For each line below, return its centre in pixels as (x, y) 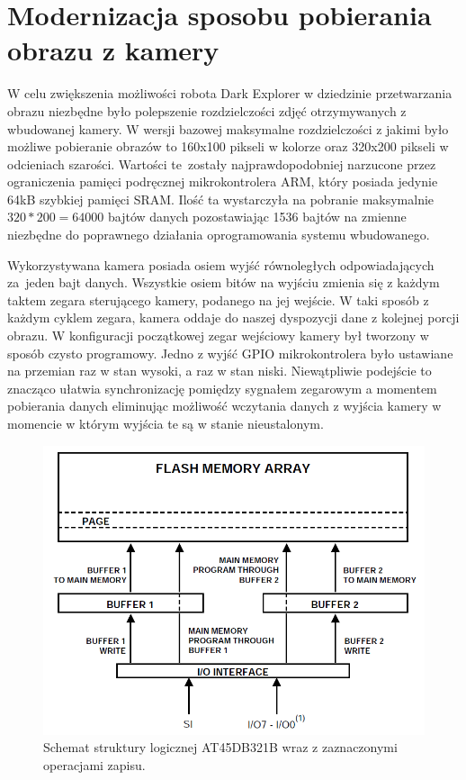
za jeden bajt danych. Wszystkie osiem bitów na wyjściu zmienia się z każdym (224, 282)
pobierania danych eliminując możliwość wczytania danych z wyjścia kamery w (224, 406)
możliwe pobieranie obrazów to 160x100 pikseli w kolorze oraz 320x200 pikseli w (228, 146)
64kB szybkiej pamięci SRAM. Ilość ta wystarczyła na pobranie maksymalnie (221, 199)
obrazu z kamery (113, 50)
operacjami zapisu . (94, 765)
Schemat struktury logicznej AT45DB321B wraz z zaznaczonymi (220, 747)
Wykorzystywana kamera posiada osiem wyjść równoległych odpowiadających (221, 264)
